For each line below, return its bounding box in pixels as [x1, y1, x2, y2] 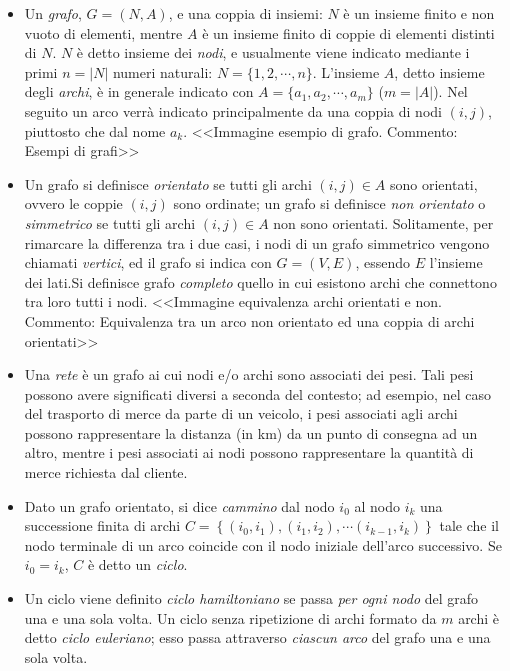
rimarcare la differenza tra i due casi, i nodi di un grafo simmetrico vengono [24, 232, 490, 253]
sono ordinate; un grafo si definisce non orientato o [173, 193, 486, 214]
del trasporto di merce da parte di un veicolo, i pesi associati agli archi [24, 403, 458, 424]
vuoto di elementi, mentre [24, 22, 183, 43]
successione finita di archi [24, 515, 181, 536]
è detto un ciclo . [87, 554, 188, 575]
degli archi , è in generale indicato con [24, 81, 254, 102]
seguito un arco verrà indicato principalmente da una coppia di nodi [24, 100, 442, 121]
